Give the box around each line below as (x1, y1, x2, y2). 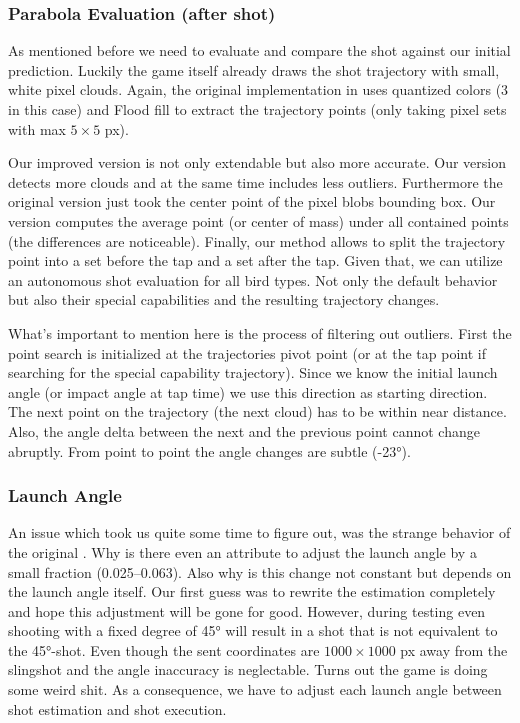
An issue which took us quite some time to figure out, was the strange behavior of (8, 522, 511, 543)
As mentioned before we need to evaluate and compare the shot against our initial (8, 40, 511, 61)
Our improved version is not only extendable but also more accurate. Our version (8, 152, 506, 173)
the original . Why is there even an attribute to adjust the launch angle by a (8, 541, 477, 562)
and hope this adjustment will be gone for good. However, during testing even (8, 600, 486, 621)
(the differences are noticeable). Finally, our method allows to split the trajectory (8, 230, 506, 251)
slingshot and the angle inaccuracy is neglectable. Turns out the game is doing (8, 659, 488, 680)
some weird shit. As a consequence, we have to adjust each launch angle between (8, 679, 502, 700)
